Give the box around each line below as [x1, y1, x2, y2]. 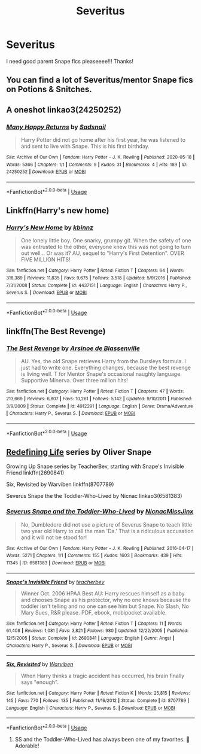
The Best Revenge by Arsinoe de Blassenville [6, 344, 141, 352]
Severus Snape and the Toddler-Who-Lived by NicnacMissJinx [6, 507, 194, 516]
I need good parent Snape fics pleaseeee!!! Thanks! [6, 57, 133, 65]
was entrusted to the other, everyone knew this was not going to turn [20, 244, 191, 251]
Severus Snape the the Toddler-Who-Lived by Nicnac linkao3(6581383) [6, 492, 182, 500]
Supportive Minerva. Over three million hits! [20, 377, 129, 384]
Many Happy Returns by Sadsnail [6, 123, 106, 131]
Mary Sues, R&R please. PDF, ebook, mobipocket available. [20, 609, 167, 616]
